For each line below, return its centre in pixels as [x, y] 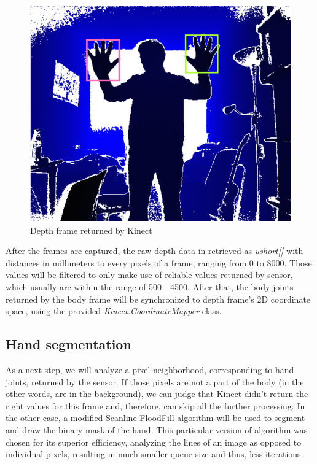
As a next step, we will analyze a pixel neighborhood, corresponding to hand [150, 369]
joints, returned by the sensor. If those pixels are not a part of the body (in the [155, 381]
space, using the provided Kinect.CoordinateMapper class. [114, 311]
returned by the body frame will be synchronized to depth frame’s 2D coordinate [158, 299]
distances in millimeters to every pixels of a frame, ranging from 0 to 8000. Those [159, 262]
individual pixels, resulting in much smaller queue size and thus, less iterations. [155, 454]
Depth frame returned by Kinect [91, 230]
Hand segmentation [68, 344]
